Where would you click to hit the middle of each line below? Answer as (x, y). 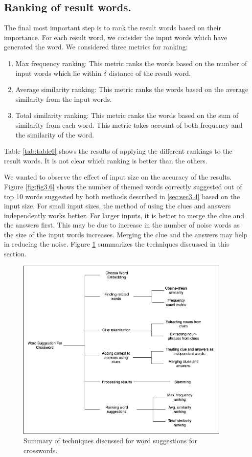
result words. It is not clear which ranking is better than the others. (106, 160)
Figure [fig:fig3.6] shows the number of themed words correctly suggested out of (123, 186)
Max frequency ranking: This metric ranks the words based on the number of (131, 63)
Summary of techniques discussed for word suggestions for (110, 441)
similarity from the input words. (64, 99)
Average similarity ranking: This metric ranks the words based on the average (132, 89)
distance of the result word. (150, 73)
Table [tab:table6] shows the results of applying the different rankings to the (118, 151)
